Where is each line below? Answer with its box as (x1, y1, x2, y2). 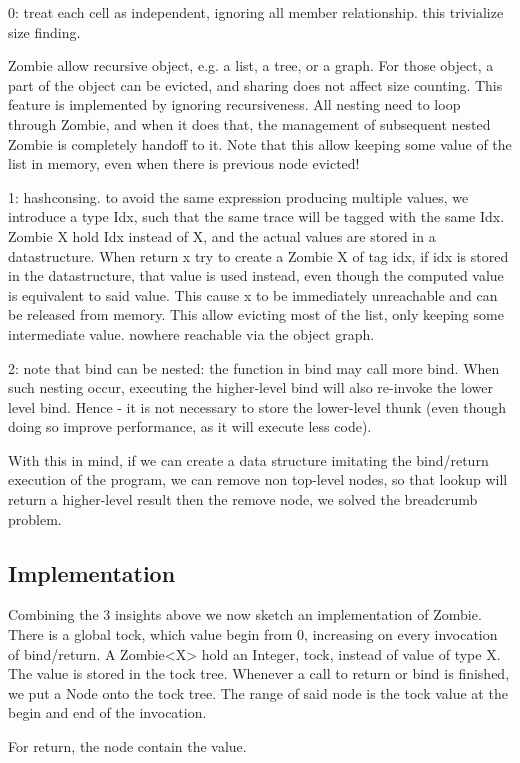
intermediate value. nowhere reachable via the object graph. (8, 323, 375, 344)
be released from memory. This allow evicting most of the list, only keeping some (8, 304, 504, 325)
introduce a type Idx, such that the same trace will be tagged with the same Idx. (8, 206, 505, 227)
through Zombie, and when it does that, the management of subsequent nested (8, 113, 491, 134)
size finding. (8, 21, 81, 42)
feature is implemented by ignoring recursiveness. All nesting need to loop (8, 94, 461, 115)
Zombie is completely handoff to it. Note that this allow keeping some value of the (8, 133, 512, 154)
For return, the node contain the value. (8, 736, 247, 757)
